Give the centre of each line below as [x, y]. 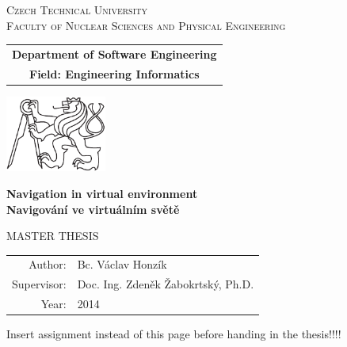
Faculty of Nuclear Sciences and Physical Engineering [146, 25]
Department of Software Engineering [114, 53]
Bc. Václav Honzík [122, 264]
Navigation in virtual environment [102, 193]
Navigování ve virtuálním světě [93, 209]
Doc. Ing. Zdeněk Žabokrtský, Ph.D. [166, 284]
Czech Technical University [77, 10]
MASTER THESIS [53, 236]
